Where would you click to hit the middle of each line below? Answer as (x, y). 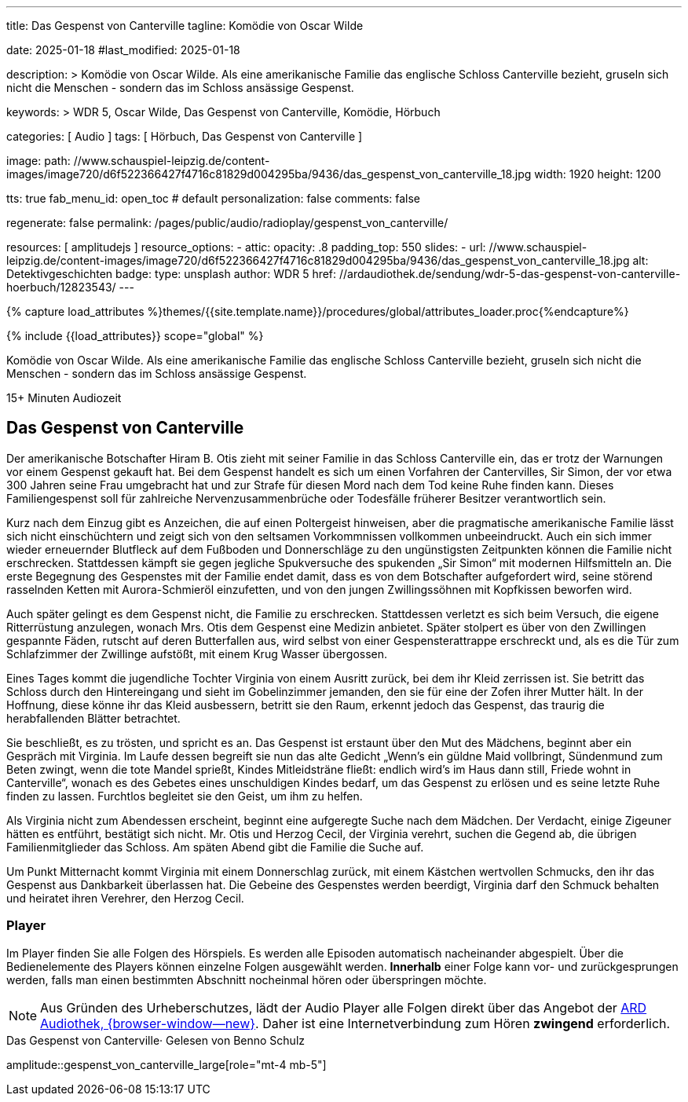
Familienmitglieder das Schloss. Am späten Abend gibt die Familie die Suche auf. (215, 847)
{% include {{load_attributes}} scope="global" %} (135, 336)
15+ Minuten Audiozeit (64, 398)
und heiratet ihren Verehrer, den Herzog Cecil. (125, 898)
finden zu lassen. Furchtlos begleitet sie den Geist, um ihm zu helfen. (185, 796)
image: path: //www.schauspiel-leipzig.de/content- (138, 161)
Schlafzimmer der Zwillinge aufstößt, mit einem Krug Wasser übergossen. (197, 654)
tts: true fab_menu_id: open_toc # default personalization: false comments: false (214, 198)
